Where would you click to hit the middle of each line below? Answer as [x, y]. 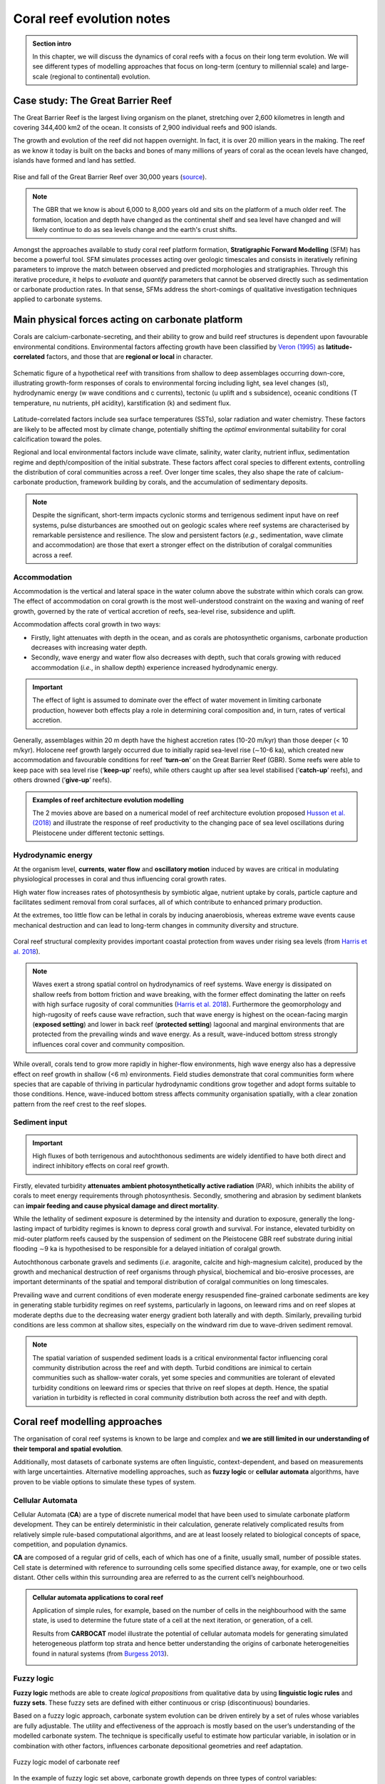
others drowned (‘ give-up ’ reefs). [62, 780]
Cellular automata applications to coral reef [98, 1597]
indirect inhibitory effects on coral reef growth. [101, 1166]
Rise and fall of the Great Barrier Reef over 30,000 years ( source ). [110, 177]
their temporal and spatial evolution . [68, 1449]
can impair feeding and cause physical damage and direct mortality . [116, 1205]
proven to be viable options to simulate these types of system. [104, 1481]
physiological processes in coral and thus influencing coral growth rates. [120, 879]
